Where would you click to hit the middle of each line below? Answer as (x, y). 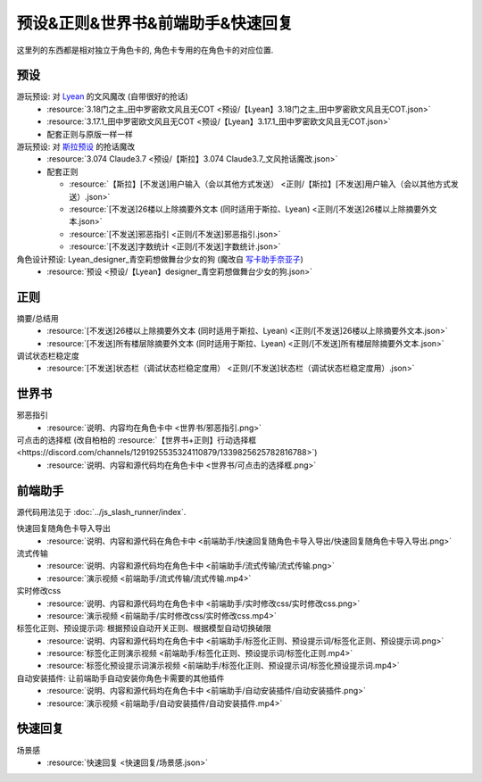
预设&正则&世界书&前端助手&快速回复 (155, 23)
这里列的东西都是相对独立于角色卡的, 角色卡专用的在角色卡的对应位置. (145, 50)
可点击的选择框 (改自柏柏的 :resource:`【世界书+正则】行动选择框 (137, 440)
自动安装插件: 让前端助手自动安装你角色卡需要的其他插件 (120, 678)
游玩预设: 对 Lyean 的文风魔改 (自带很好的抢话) (103, 96)
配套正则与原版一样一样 (90, 134)
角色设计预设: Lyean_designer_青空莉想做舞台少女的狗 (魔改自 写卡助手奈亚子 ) (160, 259)
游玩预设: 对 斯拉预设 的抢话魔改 (76, 146)
